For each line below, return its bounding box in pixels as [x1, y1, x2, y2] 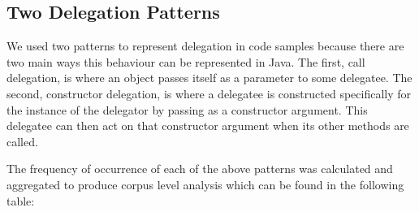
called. [6, 132, 38, 149]
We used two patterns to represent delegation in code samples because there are [6, 37, 404, 54]
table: [6, 192, 35, 209]
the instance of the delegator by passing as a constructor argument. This [6, 101, 368, 118]
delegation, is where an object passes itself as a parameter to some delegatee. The [6, 69, 413, 86]
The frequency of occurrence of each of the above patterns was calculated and [6, 160, 393, 177]
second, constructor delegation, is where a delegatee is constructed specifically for [6, 84, 412, 102]
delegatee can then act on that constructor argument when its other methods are [6, 117, 409, 134]
